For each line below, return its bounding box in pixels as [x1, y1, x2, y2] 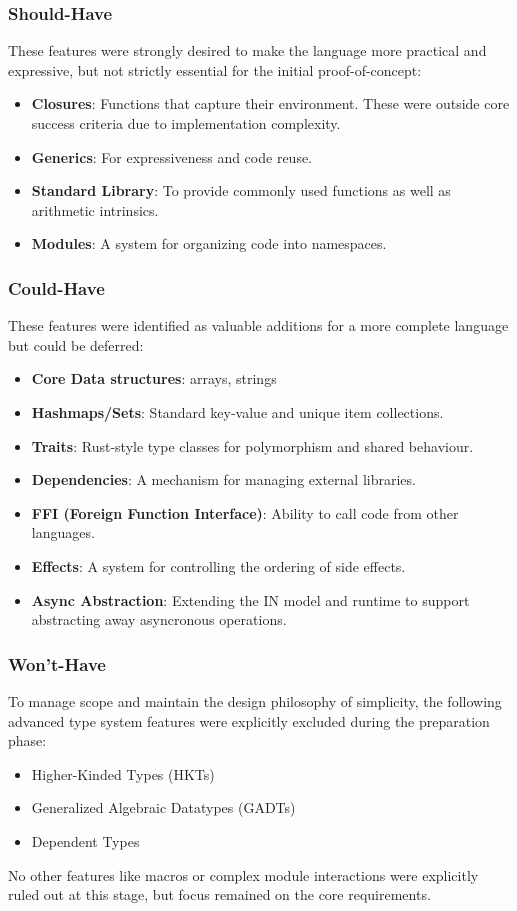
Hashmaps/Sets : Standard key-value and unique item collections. [31, 401, 444, 422]
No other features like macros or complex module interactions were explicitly [8, 864, 479, 885]
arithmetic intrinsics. [31, 199, 159, 220]
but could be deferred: [8, 334, 144, 355]
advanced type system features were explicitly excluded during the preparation [8, 710, 490, 731]
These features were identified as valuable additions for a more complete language [8, 315, 509, 336]
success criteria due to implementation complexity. [31, 113, 341, 133]
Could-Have [8, 275, 105, 300]
